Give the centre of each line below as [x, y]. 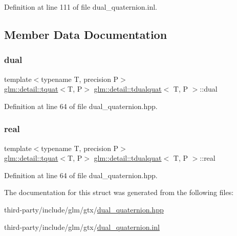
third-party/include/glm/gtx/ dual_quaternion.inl [82, 227]
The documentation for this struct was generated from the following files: [119, 192]
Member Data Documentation [86, 34]
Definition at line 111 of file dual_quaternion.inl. [81, 7]
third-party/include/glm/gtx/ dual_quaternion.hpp [84, 209]
